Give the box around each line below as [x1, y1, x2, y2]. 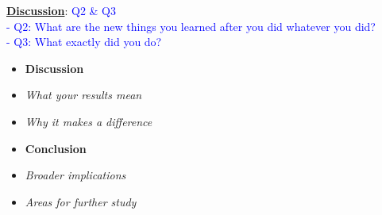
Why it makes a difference [25, 113, 152, 129]
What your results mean [25, 86, 142, 103]
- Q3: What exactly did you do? [6, 33, 162, 50]
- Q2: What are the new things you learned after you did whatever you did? [6, 17, 376, 34]
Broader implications [25, 167, 126, 183]
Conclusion [25, 140, 87, 156]
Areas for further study [25, 193, 137, 209]
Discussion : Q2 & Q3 [6, 2, 117, 18]
